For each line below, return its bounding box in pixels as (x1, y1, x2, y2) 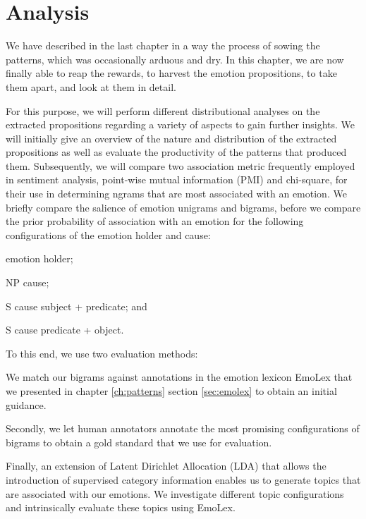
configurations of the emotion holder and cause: (6, 227, 211, 242)
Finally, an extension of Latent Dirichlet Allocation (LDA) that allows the (6, 458, 327, 473)
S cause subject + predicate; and (6, 298, 147, 313)
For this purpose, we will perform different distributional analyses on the (6, 103, 320, 118)
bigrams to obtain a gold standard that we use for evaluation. (6, 434, 272, 449)
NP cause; (6, 275, 49, 290)
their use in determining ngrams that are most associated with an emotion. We (6, 186, 347, 201)
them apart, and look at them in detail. (6, 79, 176, 94)
